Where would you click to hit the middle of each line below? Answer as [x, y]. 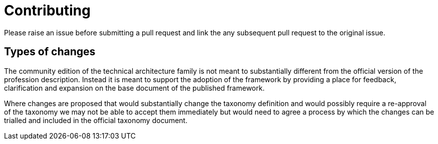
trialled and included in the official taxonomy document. [96, 120]
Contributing [47, 10]
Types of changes [50, 52]
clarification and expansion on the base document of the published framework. [134, 88]
